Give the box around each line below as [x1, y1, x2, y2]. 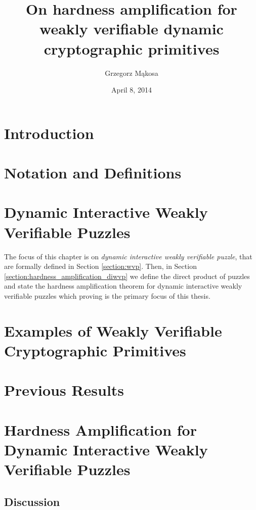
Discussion [4, 493, 60, 509]
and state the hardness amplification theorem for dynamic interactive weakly [4, 281, 242, 291]
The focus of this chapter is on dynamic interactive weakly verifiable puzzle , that [4, 251, 252, 261]
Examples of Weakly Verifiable [4, 320, 222, 341]
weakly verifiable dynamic [39, 18, 224, 39]
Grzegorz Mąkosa [105, 67, 158, 78]
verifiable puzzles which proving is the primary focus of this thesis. [4, 290, 210, 301]
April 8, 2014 [111, 84, 152, 95]
